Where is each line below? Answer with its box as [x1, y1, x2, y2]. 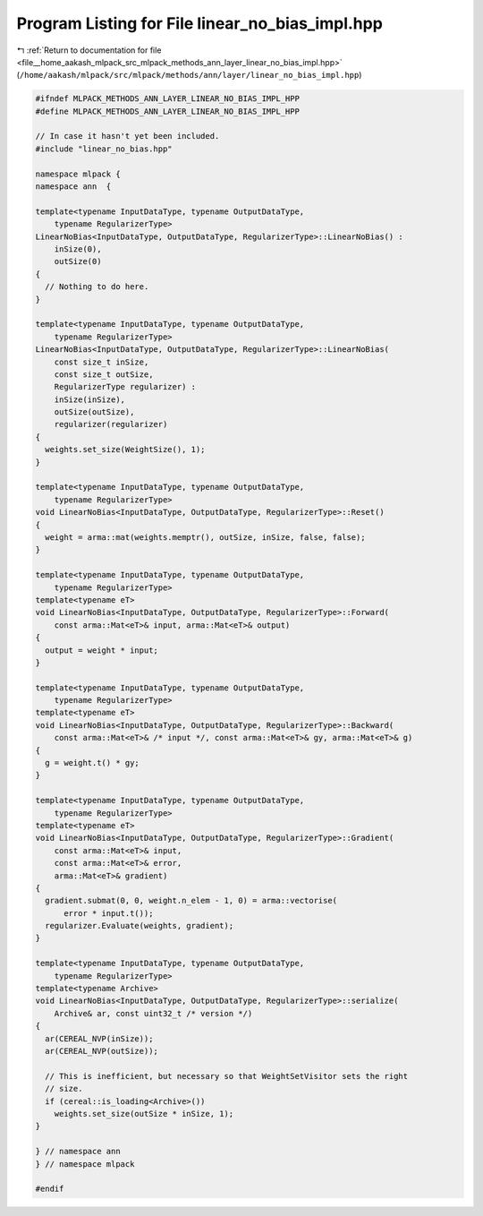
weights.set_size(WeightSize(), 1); [45, 444, 206, 455]
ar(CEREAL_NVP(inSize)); [45, 1033, 154, 1043]
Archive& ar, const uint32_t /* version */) [54, 1008, 253, 1018]
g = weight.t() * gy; [45, 758, 140, 768]
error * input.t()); [64, 908, 154, 918]
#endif [35, 1184, 64, 1195]
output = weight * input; [45, 645, 158, 655]
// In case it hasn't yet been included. [35, 131, 220, 141]
